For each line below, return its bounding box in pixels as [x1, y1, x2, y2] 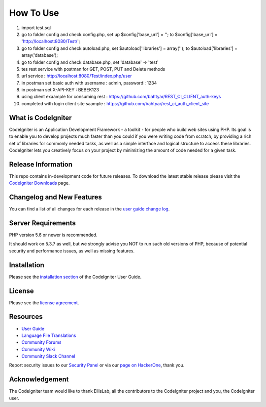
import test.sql [21, 25, 51, 31]
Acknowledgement [9, 375, 69, 384]
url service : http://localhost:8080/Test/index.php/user [21, 73, 132, 79]
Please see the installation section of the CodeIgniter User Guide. [9, 274, 142, 280]
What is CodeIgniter [9, 114, 72, 122]
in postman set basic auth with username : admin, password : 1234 [21, 80, 157, 86]
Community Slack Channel [21, 353, 76, 359]
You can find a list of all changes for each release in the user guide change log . [9, 206, 170, 212]
